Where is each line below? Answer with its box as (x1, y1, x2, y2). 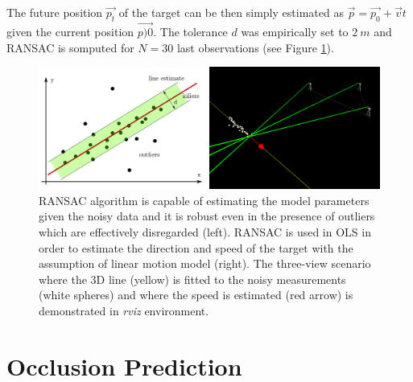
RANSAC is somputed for (6, 39, 134, 55)
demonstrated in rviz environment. (39, 302, 209, 318)
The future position (6, 4, 103, 20)
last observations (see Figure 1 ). (176, 39, 334, 55)
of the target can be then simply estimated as (118, 4, 344, 20)
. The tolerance (153, 23, 228, 40)
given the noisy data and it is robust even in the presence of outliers (39, 207, 375, 224)
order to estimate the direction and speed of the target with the (39, 239, 353, 256)
